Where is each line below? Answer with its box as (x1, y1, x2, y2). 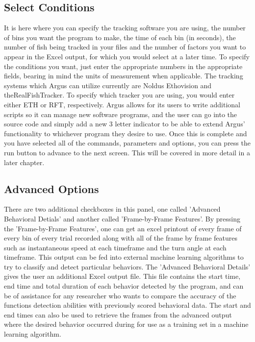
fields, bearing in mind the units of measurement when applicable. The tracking (4, 71, 243, 81)
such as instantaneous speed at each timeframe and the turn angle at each (4, 242, 227, 252)
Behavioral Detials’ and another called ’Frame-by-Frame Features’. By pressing (4, 213, 240, 223)
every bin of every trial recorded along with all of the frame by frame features (4, 233, 237, 243)
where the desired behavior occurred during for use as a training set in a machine (4, 319, 249, 329)
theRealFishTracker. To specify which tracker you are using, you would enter (4, 90, 235, 100)
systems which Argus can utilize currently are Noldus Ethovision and (4, 80, 212, 90)
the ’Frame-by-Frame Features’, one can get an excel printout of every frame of (4, 223, 242, 233)
